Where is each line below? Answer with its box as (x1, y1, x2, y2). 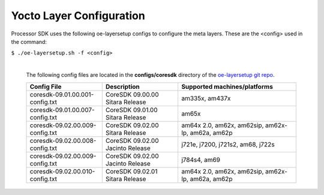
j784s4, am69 (181, 155, 221, 164)
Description (105, 82, 140, 91)
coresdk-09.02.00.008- (29, 136, 97, 145)
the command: (11, 38, 47, 45)
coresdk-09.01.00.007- (29, 106, 95, 114)
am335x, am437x (181, 94, 231, 102)
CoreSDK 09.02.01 (105, 167, 158, 175)
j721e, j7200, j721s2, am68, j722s (181, 140, 275, 148)
